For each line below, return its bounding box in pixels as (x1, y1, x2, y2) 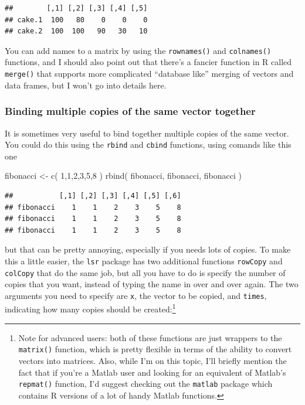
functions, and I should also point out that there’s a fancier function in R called (5, 56, 292, 68)
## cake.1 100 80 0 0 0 (5, 15, 148, 24)
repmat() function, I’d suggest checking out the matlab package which (18, 377, 273, 390)
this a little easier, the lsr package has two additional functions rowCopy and (5, 254, 283, 267)
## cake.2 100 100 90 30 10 (5, 27, 148, 36)
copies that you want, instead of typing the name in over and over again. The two (5, 278, 299, 290)
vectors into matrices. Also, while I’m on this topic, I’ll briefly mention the (18, 354, 287, 366)
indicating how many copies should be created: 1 (5, 301, 176, 315)
